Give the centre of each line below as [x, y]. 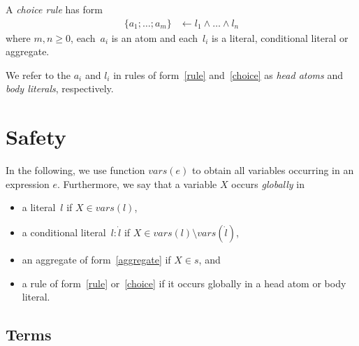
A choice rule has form [54, 9]
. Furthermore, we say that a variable [137, 183]
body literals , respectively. [60, 88]
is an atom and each [155, 37]
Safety [36, 137]
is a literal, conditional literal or [280, 37]
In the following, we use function [75, 170]
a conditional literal [64, 232]
